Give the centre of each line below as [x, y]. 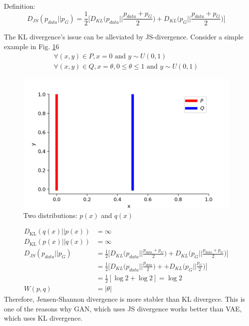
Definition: [20, 6]
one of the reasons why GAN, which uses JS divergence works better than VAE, [123, 308]
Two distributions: [50, 215]
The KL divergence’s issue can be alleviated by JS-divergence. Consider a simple [124, 37]
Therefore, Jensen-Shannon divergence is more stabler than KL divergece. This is [124, 299]
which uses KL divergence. [43, 318]
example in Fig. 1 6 [32, 46]
